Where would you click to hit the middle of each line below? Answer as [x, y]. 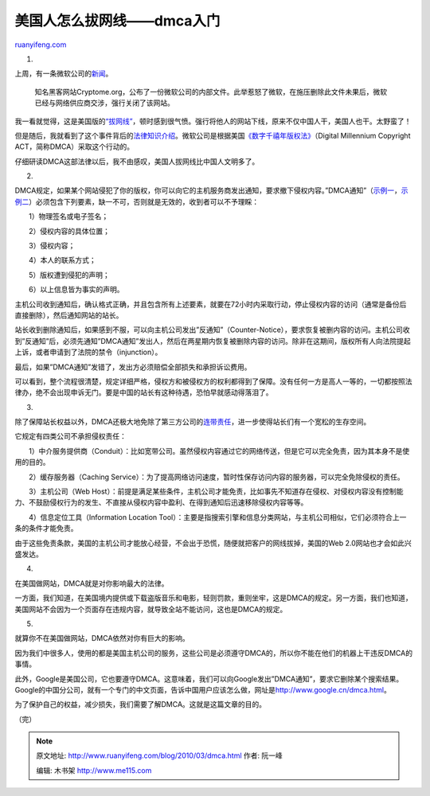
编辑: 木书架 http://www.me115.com [94, 770]
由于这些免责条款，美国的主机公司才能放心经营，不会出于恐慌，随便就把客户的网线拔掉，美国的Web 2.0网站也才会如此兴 [213, 543]
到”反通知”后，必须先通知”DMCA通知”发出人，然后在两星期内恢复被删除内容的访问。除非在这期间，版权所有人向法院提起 [213, 341]
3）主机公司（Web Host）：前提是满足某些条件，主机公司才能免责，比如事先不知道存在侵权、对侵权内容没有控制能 [216, 492]
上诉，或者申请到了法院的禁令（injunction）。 [88, 352]
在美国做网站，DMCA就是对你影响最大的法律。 [92, 583]
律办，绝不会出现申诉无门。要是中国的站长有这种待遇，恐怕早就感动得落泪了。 [144, 392]
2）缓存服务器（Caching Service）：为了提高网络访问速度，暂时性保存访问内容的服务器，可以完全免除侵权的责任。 [217, 477]
